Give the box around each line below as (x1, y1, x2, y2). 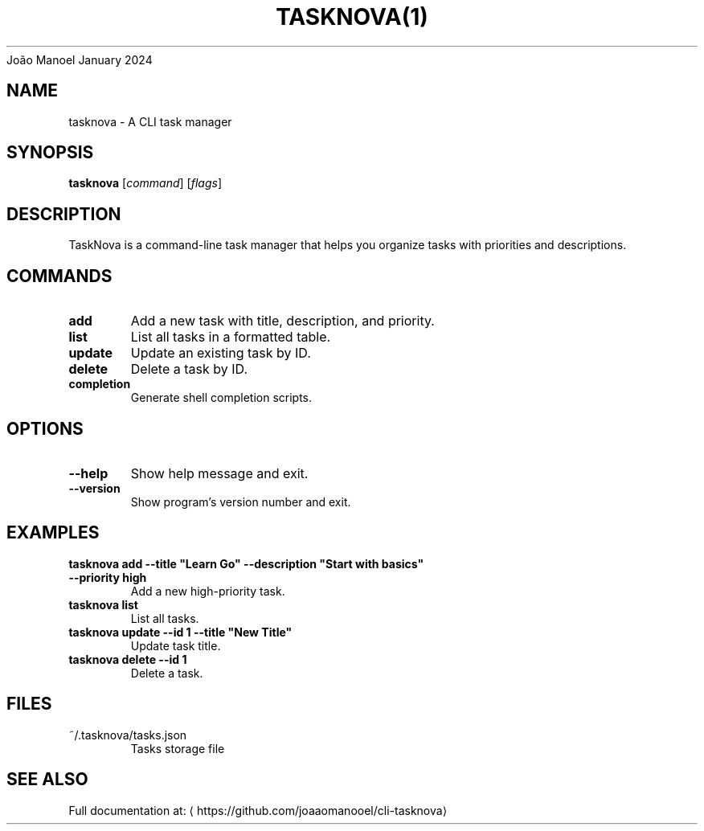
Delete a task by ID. (130, 361, 248, 378)
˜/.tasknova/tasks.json (68, 727, 187, 742)
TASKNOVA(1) (276, 3, 428, 31)
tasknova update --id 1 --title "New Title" (68, 624, 293, 639)
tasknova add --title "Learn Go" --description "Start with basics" (68, 556, 424, 571)
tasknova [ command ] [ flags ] (68, 176, 223, 190)
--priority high (68, 570, 147, 584)
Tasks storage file (130, 741, 225, 755)
